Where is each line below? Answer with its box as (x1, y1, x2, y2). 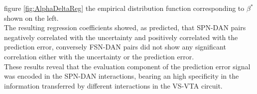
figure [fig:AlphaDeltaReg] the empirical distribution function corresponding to (4, 3, 245, 13)
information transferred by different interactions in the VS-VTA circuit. (4, 80, 223, 91)
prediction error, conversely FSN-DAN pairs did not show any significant (4, 42, 226, 52)
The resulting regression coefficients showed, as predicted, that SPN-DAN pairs (4, 22, 246, 33)
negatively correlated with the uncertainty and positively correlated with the (4, 32, 238, 42)
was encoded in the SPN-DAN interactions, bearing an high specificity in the (4, 71, 239, 81)
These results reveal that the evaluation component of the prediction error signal (4, 61, 251, 71)
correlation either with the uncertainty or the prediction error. (4, 51, 194, 61)
